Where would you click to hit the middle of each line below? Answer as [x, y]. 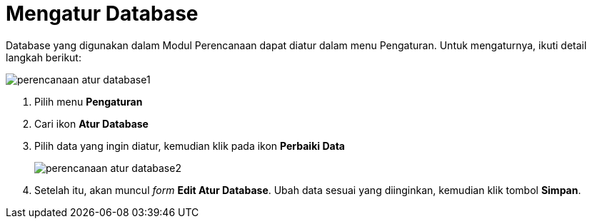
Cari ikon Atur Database [91, 123]
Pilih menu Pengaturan [89, 101]
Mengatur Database [102, 14]
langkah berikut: [44, 57]
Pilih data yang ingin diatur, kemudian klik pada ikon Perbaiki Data [190, 146]
